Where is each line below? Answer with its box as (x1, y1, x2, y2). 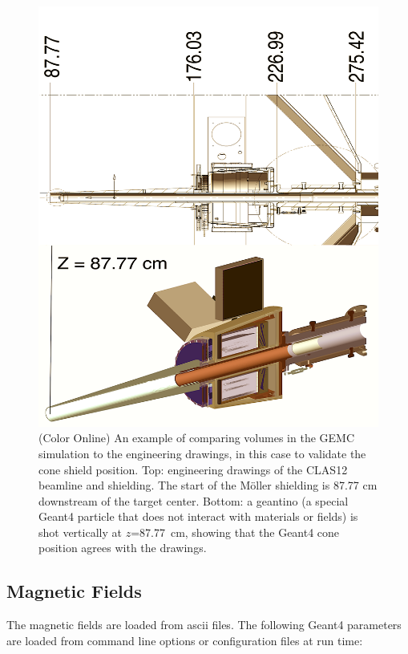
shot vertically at (38, 523, 122, 540)
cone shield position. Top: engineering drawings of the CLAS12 (38, 461, 348, 477)
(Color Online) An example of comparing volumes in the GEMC (38, 429, 355, 446)
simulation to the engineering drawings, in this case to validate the (38, 445, 366, 461)
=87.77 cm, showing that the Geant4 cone (131, 523, 340, 540)
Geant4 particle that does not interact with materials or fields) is (38, 508, 358, 525)
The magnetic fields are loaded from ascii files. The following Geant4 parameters (6, 616, 402, 633)
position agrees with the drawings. (38, 539, 207, 556)
